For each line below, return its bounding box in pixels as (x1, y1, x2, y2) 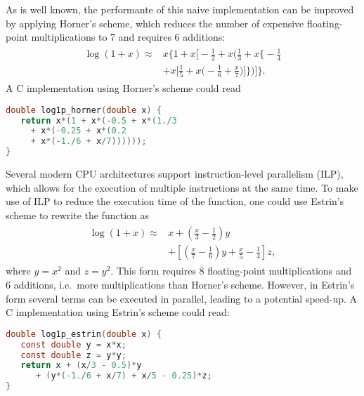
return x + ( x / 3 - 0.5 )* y (20, 360, 142, 371)
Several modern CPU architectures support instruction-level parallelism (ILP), (6, 166, 344, 181)
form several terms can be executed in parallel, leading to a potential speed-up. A (6, 291, 358, 305)
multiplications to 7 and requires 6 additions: (31, 29, 226, 44)
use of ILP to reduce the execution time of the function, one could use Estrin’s (6, 194, 344, 209)
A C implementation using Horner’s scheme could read (6, 81, 241, 95)
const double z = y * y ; (20, 350, 126, 360)
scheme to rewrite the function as (6, 207, 149, 222)
